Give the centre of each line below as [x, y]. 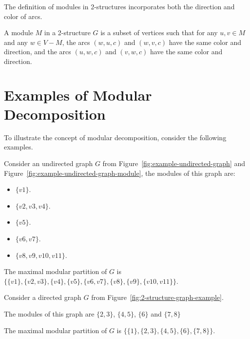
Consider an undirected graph [48, 163]
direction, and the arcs [38, 52]
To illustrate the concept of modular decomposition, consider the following [115, 137]
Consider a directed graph [43, 297]
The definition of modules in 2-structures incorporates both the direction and [119, 6]
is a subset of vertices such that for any [159, 32]
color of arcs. [23, 16]
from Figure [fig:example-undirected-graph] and [174, 163]
